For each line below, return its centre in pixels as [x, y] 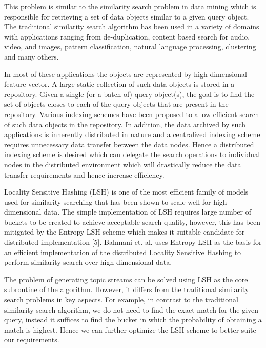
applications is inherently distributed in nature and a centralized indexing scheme [132, 134]
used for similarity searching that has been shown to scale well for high [116, 201]
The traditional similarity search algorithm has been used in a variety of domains [132, 26]
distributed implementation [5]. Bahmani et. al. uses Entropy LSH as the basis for [133, 242]
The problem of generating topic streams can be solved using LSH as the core [126, 279]
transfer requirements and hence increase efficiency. [84, 174]
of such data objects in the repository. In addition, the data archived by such [125, 124]
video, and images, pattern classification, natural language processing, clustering [130, 46]
